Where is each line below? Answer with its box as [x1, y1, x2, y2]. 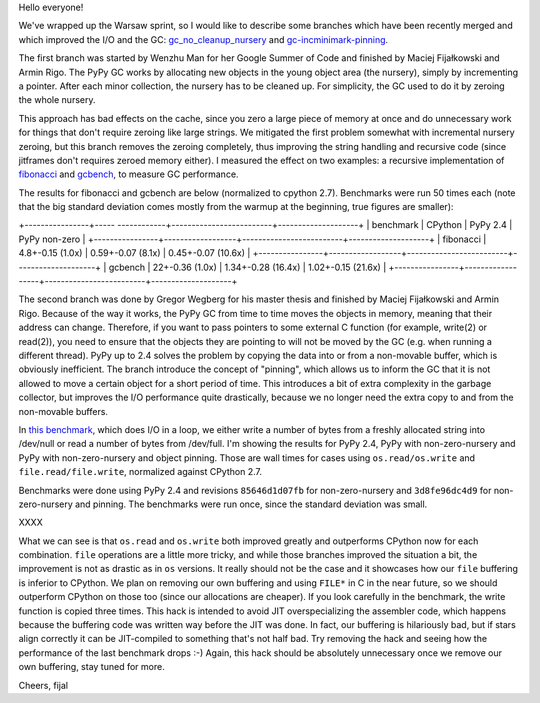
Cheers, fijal [18, 679, 69, 691]
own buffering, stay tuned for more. [18, 661, 165, 673]
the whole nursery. [18, 94, 96, 106]
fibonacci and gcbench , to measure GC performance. [18, 168, 239, 180]
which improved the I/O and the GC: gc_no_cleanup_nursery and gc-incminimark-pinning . [18, 33, 389, 45]
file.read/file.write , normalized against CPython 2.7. [18, 466, 262, 478]
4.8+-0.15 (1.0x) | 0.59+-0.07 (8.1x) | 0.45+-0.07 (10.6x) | [18, 247, 251, 259]
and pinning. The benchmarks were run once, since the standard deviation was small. [75, 498, 428, 510]
